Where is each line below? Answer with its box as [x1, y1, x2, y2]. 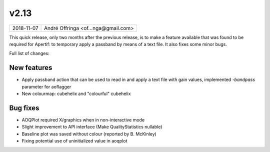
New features [9, 63, 52, 72]
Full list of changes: [9, 50, 49, 56]
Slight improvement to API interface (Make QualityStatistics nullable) [21, 124, 162, 130]
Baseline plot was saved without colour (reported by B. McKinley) [21, 130, 157, 137]
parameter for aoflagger [21, 83, 71, 89]
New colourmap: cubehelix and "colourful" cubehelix [21, 90, 131, 97]
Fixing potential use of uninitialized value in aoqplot [21, 138, 127, 144]
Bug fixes [9, 103, 39, 112]
